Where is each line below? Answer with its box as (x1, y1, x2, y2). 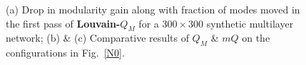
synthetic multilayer (206, 16, 294, 30)
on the (242, 30, 270, 45)
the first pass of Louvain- (6, 16, 121, 30)
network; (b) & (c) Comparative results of (6, 30, 189, 45)
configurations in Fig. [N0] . (6, 45, 125, 60)
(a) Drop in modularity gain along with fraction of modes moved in (6, 2, 300, 16)
